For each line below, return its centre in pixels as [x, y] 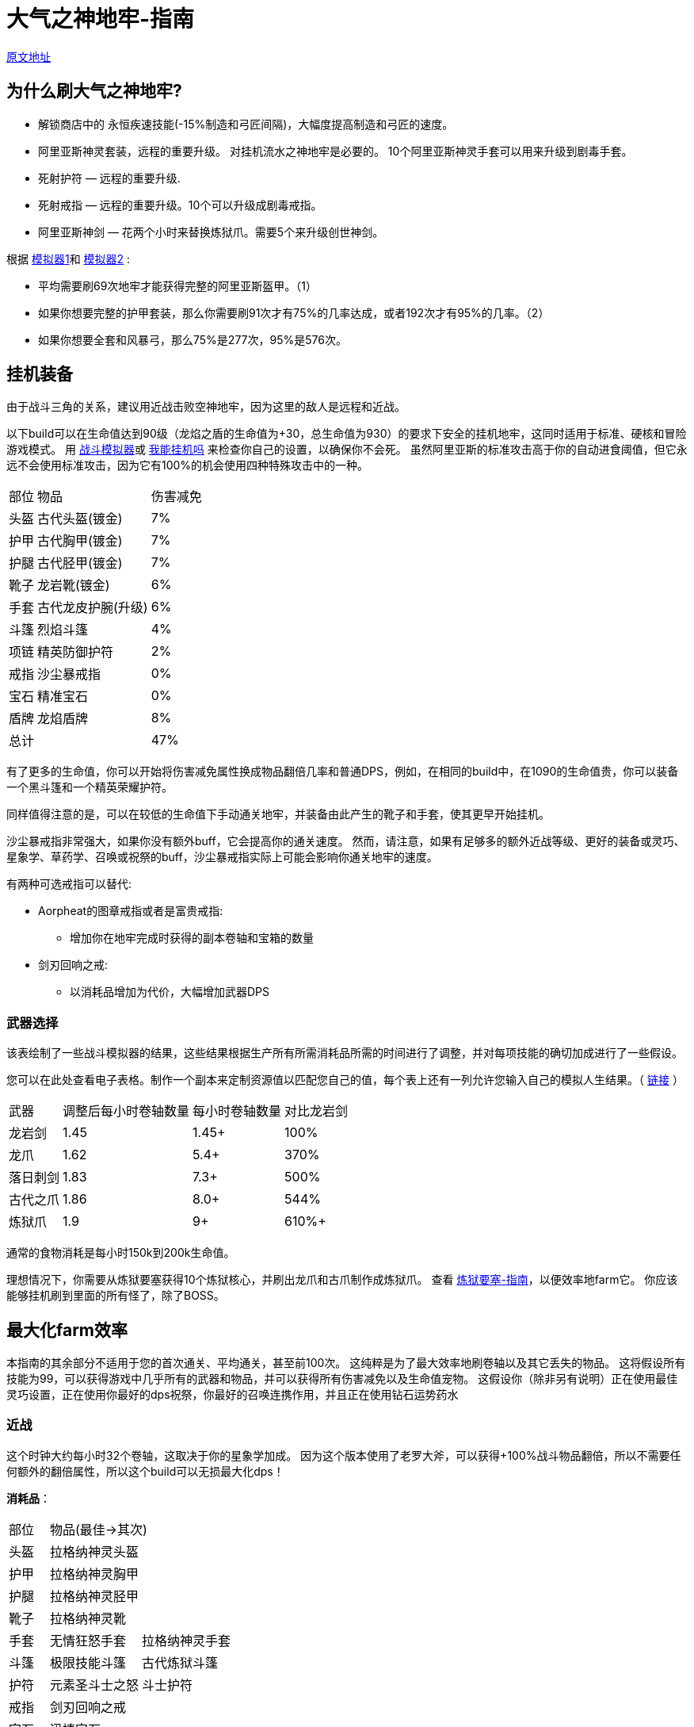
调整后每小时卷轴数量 [126, 1111]
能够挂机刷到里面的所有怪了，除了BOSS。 [116, 1296]
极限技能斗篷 [88, 1662]
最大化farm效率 [67, 1330]
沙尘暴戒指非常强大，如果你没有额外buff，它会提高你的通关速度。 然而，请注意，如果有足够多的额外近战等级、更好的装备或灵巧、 [346, 841]
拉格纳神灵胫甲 [95, 1596]
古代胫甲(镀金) [80, 563]
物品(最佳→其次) [99, 1529]
